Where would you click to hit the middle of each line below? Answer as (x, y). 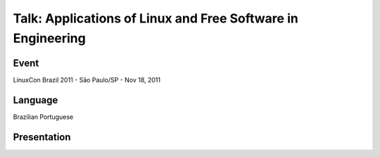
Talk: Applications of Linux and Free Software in (156, 18)
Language (36, 100)
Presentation (42, 137)
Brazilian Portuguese (43, 117)
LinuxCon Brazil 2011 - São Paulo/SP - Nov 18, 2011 (87, 80)
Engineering (49, 38)
